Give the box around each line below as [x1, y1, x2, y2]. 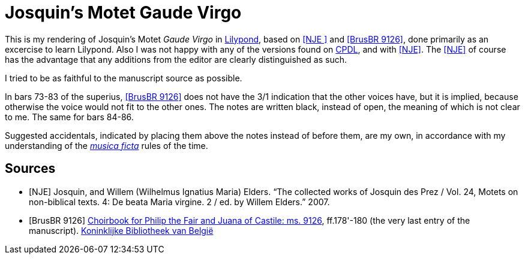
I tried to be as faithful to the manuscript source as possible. [5, 72, 242, 83]
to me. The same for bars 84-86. [5, 111, 134, 122]
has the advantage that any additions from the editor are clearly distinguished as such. [5, 54, 347, 65]
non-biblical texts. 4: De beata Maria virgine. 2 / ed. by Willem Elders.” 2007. [29, 196, 330, 207]
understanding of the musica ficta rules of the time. [5, 140, 208, 151]
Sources [5, 161, 56, 176]
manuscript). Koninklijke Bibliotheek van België [29, 225, 214, 236]
